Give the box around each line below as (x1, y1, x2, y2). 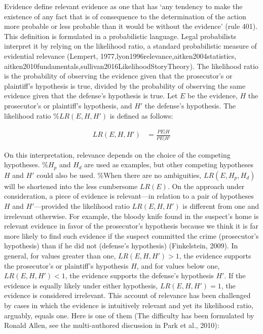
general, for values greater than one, (4, 250, 116, 261)
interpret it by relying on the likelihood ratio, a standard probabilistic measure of (4, 41, 257, 51)
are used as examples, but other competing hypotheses (84, 159, 254, 170)
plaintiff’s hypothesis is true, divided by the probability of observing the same (4, 80, 246, 91)
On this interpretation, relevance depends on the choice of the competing (4, 149, 231, 160)
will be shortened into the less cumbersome (4, 180, 138, 191)
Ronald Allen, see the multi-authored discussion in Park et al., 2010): (4, 320, 219, 330)
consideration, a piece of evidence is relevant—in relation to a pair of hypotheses (4, 191, 254, 201)
